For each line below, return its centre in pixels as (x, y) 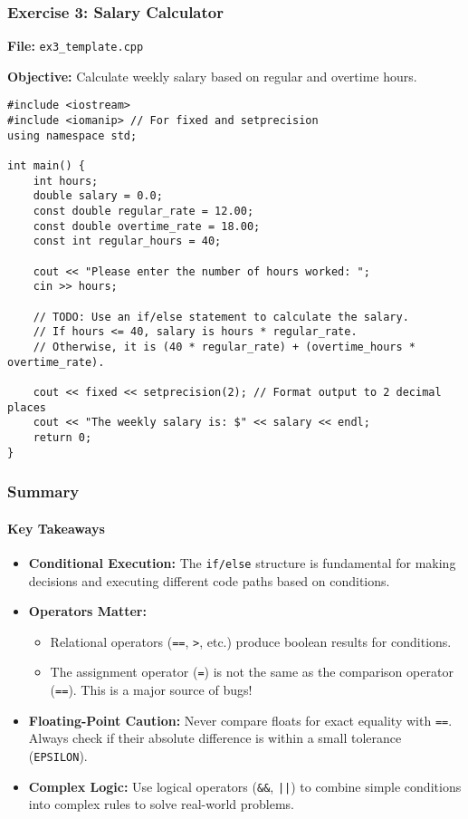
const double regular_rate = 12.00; (143, 212)
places (27, 407)
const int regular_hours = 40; (127, 241)
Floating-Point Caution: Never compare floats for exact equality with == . (240, 720)
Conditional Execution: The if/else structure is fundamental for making (242, 562)
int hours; (66, 181)
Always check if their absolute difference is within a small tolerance (215, 738)
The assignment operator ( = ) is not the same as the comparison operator (252, 672)
